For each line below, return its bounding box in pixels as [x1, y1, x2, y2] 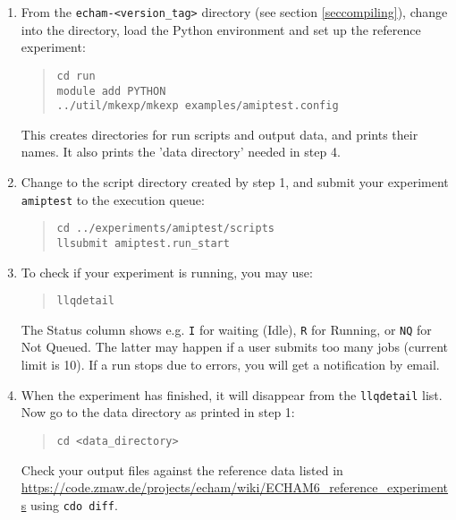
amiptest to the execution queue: [21, 190, 205, 209]
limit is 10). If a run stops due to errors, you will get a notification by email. [21, 355, 440, 374]
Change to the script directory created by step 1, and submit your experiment [21, 173, 449, 191]
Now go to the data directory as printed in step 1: [21, 403, 295, 422]
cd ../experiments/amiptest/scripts [56, 222, 274, 235]
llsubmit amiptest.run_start [56, 236, 230, 250]
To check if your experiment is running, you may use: [21, 262, 313, 281]
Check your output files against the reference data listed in [21, 460, 343, 479]
